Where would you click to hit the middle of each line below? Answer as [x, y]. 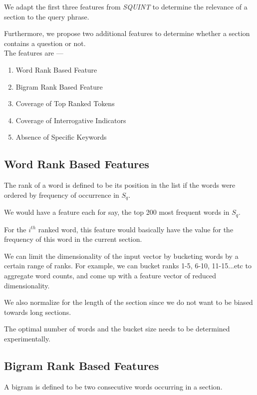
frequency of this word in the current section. [73, 239]
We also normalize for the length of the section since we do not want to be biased [128, 302]
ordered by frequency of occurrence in [62, 194]
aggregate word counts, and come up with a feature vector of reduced [110, 276]
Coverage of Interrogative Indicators [71, 120]
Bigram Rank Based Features [82, 365]
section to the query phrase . [47, 16]
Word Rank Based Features [77, 164]
